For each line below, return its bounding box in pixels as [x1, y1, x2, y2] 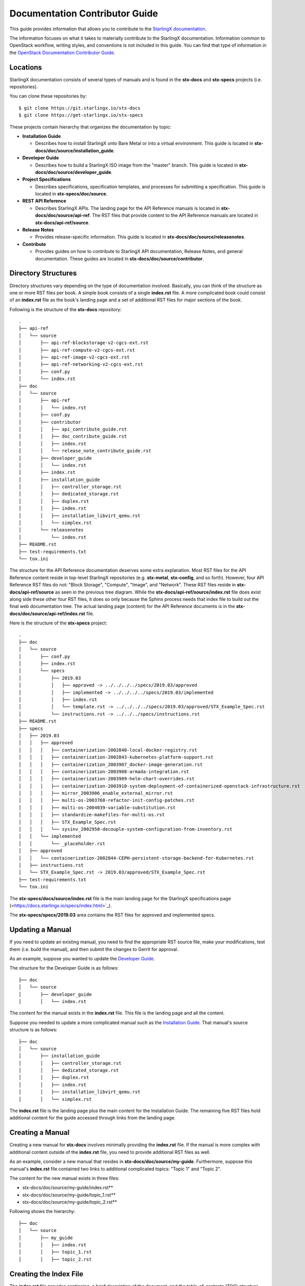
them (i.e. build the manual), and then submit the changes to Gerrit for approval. [9, 946, 179, 952]
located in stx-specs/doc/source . [35, 191, 108, 197]
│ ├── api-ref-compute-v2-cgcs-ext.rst [18, 347, 136, 353]
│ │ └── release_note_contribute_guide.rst [18, 448, 151, 454]
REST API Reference [22, 198, 67, 204]
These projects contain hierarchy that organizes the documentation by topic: [9, 123, 171, 130]
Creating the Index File [9, 1270, 84, 1278]
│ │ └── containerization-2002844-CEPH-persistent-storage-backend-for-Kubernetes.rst [18, 855, 254, 861]
